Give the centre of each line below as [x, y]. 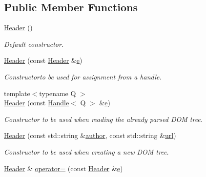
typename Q [58, 93]
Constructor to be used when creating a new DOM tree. [86, 151]
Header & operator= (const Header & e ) [63, 168]
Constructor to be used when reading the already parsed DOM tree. [103, 119]
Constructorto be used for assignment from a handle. [83, 76]
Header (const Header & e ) [43, 60]
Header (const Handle [37, 103]
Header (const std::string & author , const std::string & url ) [90, 135]
